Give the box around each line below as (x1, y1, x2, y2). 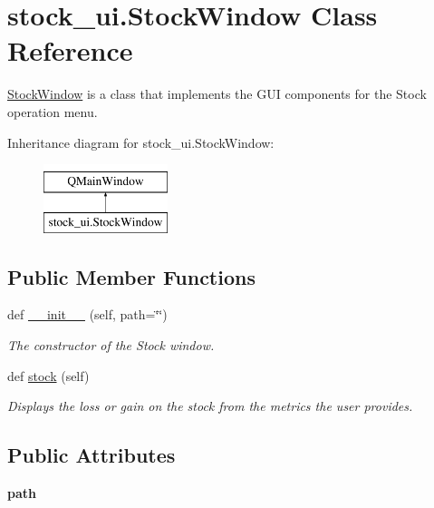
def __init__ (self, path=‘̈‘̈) (7, 305, 168, 324)
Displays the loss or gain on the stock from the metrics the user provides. (7, 396, 413, 415)
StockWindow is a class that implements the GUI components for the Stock (7, 84, 427, 103)
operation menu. (7, 102, 98, 121)
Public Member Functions (7, 262, 256, 290)
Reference (7, 32, 133, 69)
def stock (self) (7, 366, 90, 385)
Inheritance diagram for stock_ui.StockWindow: (7, 132, 275, 151)
